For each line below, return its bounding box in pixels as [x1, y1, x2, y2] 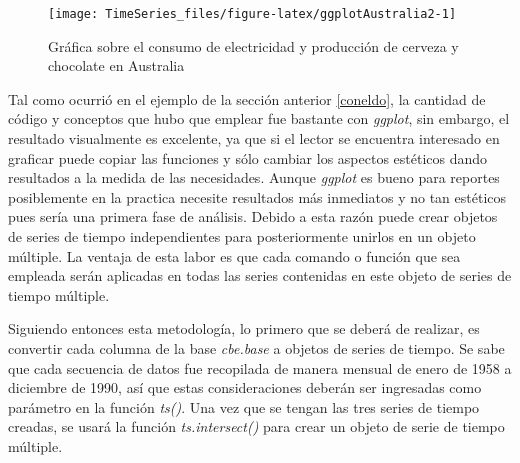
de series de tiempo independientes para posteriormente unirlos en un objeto [8, 226, 476, 246]
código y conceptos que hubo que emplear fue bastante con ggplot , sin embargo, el [8, 108, 510, 129]
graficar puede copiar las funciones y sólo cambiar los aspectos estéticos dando [8, 147, 488, 168]
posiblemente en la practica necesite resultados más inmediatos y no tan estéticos [8, 186, 507, 207]
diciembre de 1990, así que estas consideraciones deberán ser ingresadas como [8, 377, 482, 398]
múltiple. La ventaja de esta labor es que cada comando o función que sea [8, 245, 461, 266]
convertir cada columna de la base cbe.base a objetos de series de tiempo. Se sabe [8, 337, 505, 358]
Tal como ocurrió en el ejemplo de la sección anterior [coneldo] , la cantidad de [8, 88, 486, 109]
